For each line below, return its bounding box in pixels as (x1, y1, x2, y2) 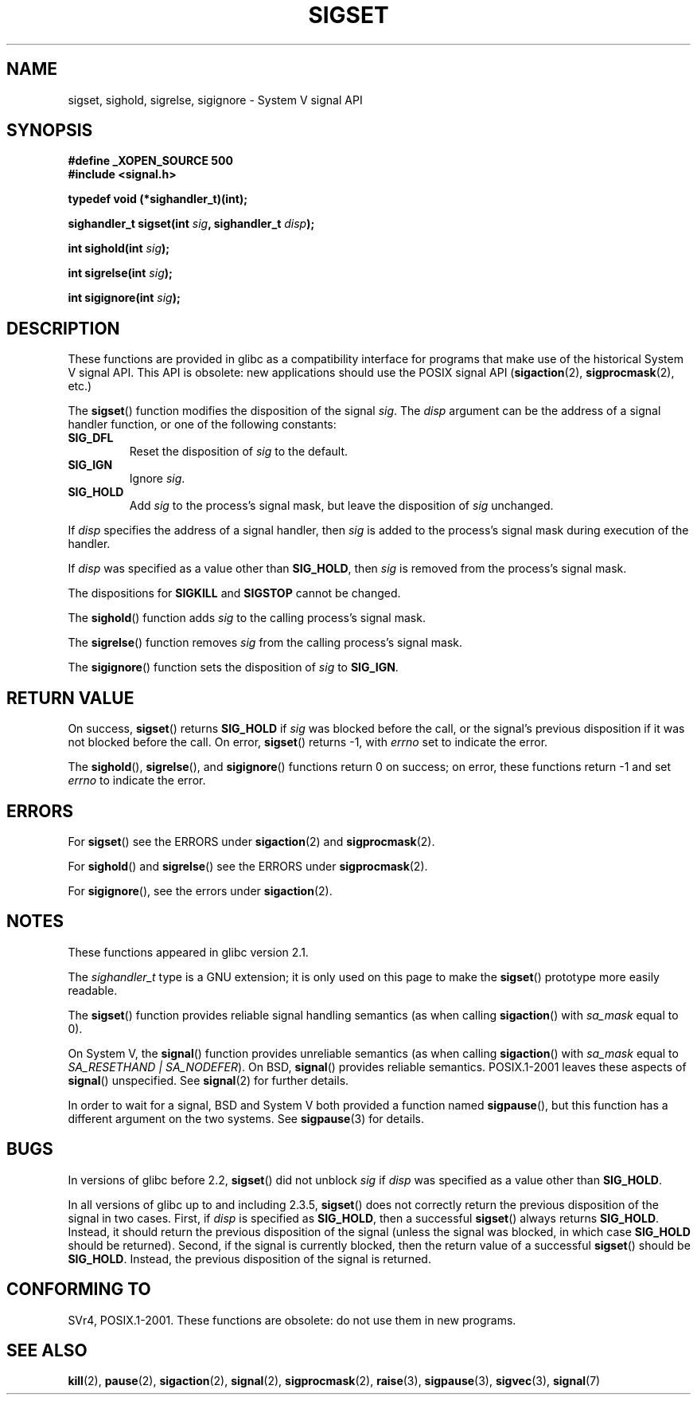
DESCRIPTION (6, 318, 120, 339)
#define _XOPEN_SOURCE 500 (68, 154, 233, 168)
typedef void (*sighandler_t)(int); (68, 192, 247, 206)
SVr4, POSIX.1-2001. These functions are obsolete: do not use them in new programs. (68, 1313, 516, 1327)
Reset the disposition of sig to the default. (129, 444, 348, 459)
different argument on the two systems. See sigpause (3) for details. (68, 1111, 424, 1125)
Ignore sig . (129, 472, 185, 486)
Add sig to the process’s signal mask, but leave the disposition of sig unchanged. (129, 499, 554, 513)
